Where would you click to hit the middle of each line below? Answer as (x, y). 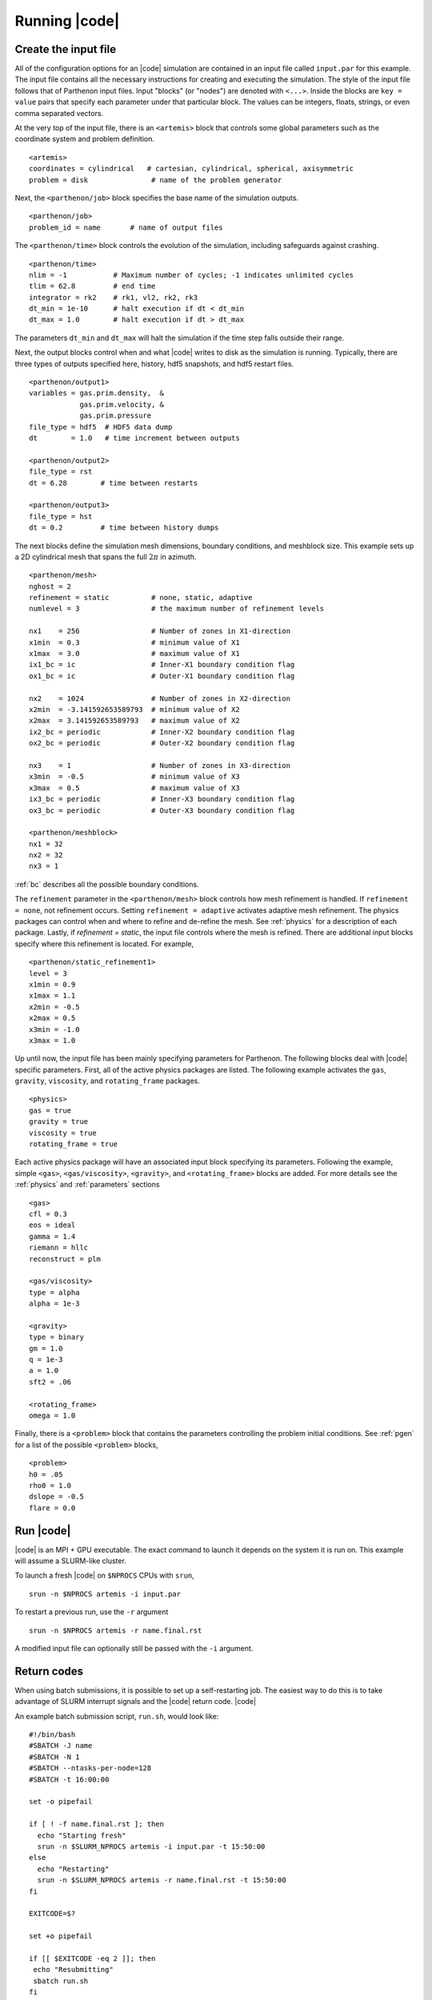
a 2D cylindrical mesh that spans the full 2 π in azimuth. (106, 557)
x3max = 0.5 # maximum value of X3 (134, 788)
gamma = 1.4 (52, 1236)
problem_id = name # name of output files (126, 227)
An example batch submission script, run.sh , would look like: (117, 1716)
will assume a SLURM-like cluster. (71, 1561)
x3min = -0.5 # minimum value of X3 (134, 777)
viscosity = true (63, 1133)
